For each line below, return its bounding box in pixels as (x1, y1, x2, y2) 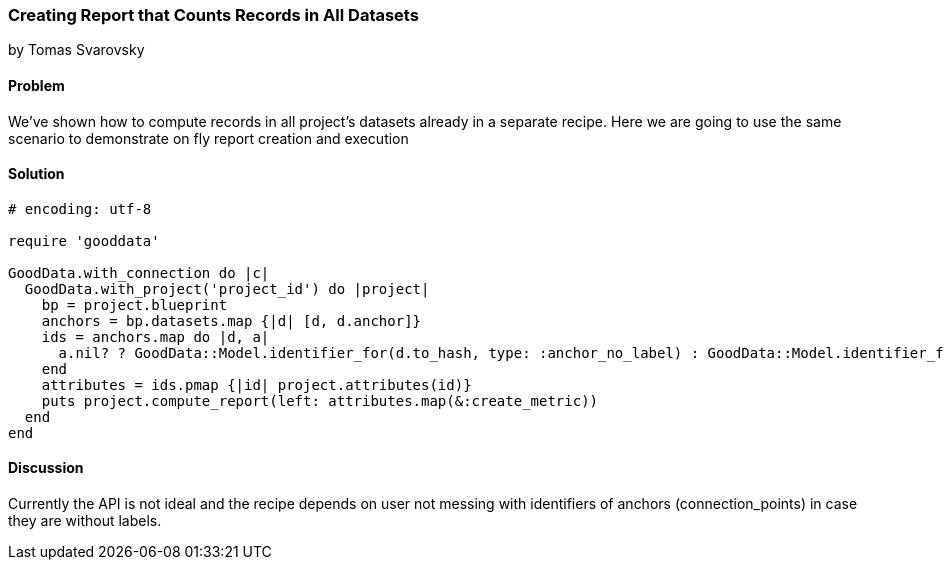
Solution (8, 165, 65, 183)
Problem (8, 76, 65, 94)
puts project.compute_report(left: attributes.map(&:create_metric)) (41, 392, 599, 409)
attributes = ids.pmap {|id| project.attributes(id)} (41, 376, 472, 393)
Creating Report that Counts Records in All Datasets (8, 5, 419, 25)
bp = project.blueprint (41, 296, 228, 313)
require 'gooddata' (8, 232, 160, 249)
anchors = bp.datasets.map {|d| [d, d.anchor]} (41, 312, 422, 329)
